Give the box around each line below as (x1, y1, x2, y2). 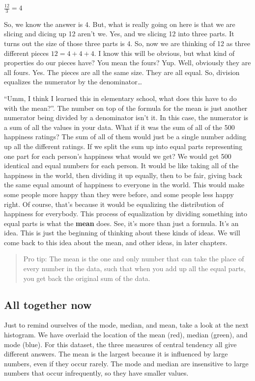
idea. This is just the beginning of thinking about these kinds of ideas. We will (4, 228, 240, 238)
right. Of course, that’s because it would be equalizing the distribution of (4, 199, 224, 209)
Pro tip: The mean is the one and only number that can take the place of (23, 254, 244, 264)
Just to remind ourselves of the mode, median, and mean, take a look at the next (4, 320, 249, 330)
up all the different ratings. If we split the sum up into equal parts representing (4, 141, 243, 151)
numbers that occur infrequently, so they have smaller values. (4, 368, 189, 378)
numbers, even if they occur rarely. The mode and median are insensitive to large (4, 358, 249, 368)
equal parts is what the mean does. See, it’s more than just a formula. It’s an (4, 218, 239, 228)
